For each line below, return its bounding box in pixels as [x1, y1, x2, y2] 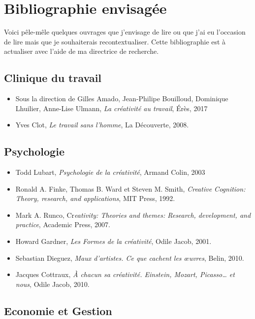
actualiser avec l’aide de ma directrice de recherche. [4, 46, 159, 56]
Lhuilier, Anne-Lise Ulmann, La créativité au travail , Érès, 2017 [15, 103, 208, 113]
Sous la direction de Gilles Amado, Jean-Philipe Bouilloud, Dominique [15, 93, 228, 104]
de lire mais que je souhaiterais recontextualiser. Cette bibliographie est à [4, 36, 226, 46]
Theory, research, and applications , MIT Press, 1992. [15, 193, 175, 203]
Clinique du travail [4, 70, 102, 85]
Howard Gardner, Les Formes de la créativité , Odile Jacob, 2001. [15, 236, 212, 246]
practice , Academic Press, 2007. [15, 219, 110, 230]
